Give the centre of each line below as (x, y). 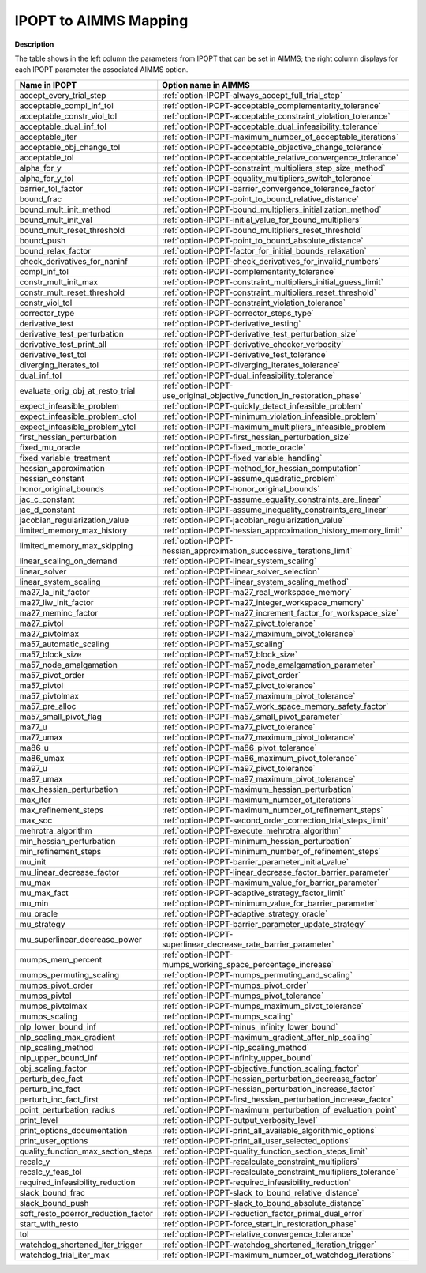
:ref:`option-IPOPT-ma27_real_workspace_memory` (257, 592)
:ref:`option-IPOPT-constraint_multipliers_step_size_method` (274, 168)
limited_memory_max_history (73, 530)
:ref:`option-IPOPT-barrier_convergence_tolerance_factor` (270, 188)
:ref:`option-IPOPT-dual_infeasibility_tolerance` (248, 375)
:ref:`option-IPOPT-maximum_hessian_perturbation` (258, 789)
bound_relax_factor (55, 250)
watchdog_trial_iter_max (64, 1255)
